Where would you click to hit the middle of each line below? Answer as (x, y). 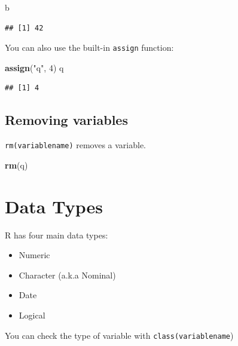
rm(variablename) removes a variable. (76, 145)
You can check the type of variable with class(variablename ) (119, 335)
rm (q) (16, 165)
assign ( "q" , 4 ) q (34, 67)
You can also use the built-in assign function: (89, 48)
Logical (32, 315)
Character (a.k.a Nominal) (67, 275)
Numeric (34, 255)
